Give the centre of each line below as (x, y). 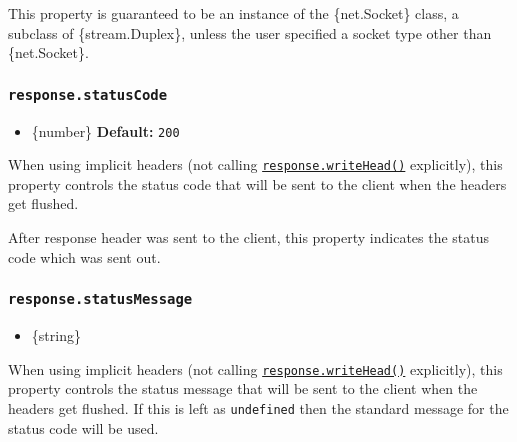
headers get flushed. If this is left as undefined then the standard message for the (258, 407)
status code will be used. (83, 427)
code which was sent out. (84, 256)
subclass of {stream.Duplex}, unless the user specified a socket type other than (250, 32)
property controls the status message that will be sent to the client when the (243, 388)
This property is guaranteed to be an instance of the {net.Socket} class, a (233, 13)
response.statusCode (88, 94)
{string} (56, 335)
